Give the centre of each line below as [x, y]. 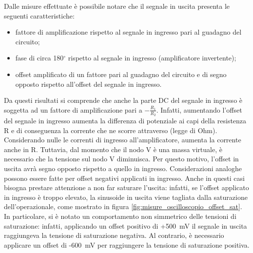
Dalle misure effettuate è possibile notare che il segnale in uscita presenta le [117, 6]
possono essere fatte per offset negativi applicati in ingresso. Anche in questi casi [124, 178]
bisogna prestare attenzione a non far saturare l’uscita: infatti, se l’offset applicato [126, 187]
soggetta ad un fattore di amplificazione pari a [73, 109]
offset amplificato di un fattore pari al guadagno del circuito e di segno [121, 74]
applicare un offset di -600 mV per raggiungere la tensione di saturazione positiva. [127, 244]
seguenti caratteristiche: [39, 15]
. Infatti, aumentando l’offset [199, 109]
